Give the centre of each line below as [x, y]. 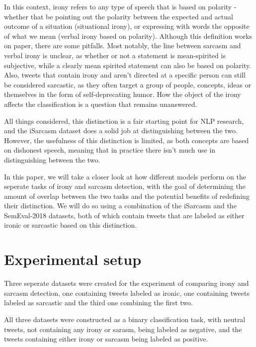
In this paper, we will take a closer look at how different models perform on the [125, 176]
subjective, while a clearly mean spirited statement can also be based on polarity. [128, 65]
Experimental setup [73, 259]
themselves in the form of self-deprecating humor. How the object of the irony [123, 94]
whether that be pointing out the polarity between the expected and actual [119, 16]
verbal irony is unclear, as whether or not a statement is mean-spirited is [115, 55]
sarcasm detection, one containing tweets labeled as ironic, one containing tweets [127, 293]
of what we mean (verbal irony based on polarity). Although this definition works [128, 36]
